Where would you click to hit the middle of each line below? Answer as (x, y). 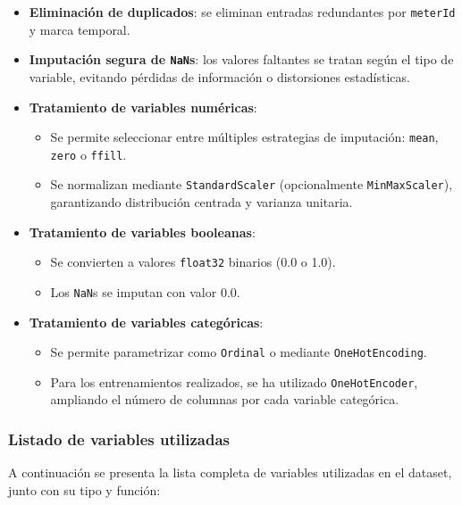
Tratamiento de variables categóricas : (146, 322)
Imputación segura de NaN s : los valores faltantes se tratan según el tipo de (241, 59)
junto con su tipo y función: (84, 489)
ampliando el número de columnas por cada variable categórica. (225, 399)
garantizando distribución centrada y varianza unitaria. (202, 202)
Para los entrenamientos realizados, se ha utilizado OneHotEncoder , (234, 381)
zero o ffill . (88, 154)
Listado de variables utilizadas (119, 439)
